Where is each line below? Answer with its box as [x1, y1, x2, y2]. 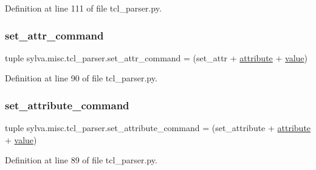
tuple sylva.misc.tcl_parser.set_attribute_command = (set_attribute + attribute [5, 121, 311, 134]
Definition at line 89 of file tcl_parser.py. [5, 154, 157, 166]
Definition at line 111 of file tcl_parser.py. [5, 2, 162, 14]
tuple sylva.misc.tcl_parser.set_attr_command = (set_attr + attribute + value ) [5, 51, 307, 64]
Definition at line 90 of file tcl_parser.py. [5, 72, 157, 84]
